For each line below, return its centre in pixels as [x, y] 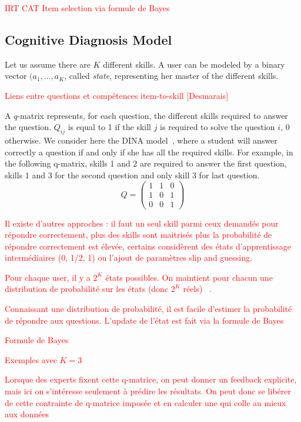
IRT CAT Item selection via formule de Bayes [87, 8]
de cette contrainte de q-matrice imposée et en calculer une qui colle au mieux [146, 402]
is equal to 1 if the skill [109, 127]
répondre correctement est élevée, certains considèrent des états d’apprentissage [148, 246]
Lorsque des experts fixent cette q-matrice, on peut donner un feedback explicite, [151, 379]
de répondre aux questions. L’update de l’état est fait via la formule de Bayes [144, 320]
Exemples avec [31, 359]
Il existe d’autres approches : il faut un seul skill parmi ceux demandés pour [142, 223]
